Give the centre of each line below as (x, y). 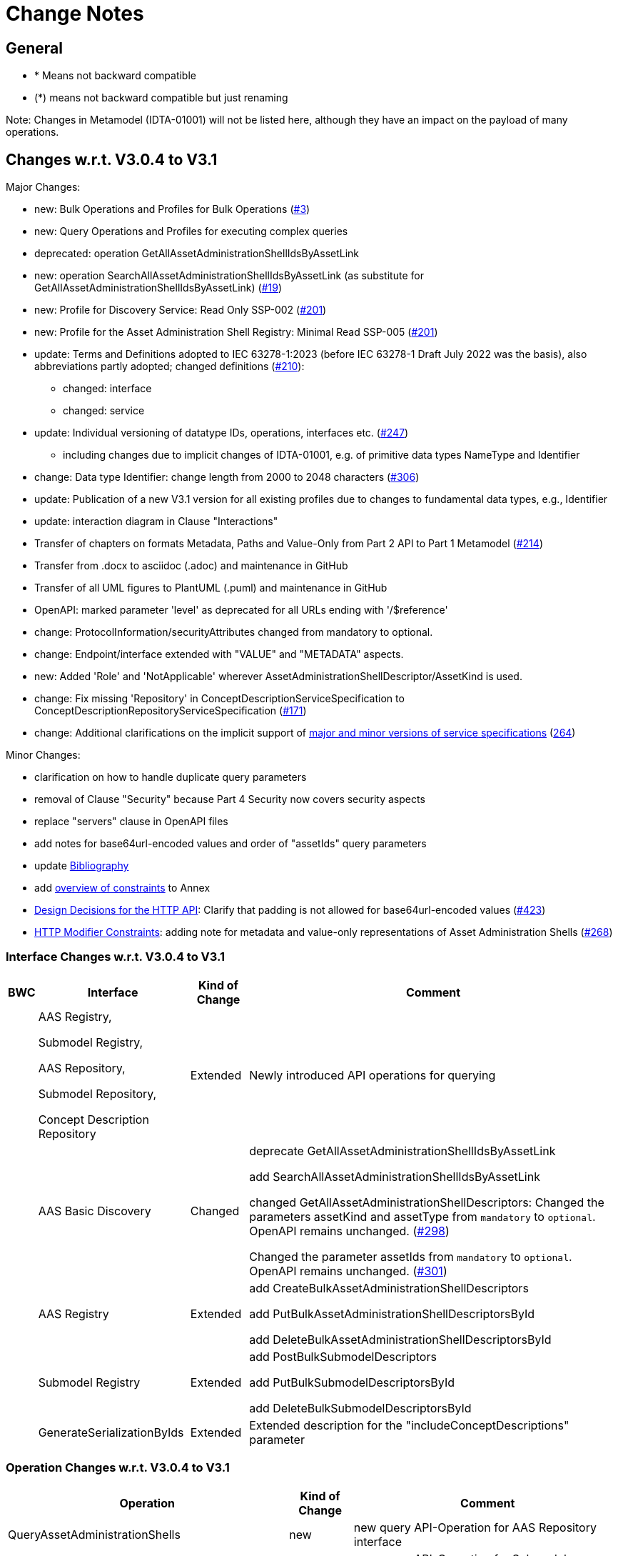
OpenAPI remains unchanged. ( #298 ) (349, 1231)
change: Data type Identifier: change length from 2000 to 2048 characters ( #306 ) (227, 477)
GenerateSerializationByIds (111, 1432)
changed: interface (107, 389)
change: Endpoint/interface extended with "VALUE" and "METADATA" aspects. (219, 654)
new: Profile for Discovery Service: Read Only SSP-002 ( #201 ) (181, 310)
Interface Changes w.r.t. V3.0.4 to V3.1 (116, 957)
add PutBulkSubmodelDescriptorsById (352, 1382)
